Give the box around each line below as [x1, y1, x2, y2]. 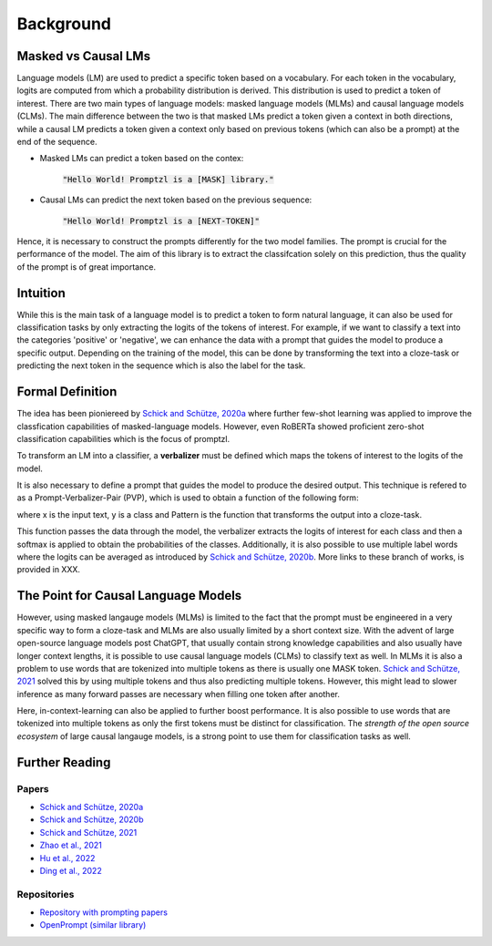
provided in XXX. [16, 564, 81, 575]
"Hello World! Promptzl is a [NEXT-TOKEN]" [62, 215, 260, 226]
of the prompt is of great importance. [16, 261, 157, 272]
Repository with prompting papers [39, 907, 169, 918]
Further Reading [16, 755, 111, 770]
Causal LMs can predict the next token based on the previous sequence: [39, 194, 313, 205]
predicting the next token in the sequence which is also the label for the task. [16, 360, 306, 371]
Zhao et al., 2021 [39, 839, 102, 851]
